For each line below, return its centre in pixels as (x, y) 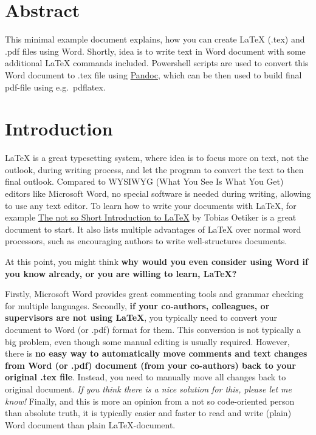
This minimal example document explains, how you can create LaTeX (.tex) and (155, 39)
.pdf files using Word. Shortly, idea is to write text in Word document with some (155, 51)
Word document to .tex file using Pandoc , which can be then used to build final (153, 74)
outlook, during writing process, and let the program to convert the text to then (154, 169)
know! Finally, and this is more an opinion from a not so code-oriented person (150, 401)
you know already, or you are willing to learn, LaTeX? (121, 273)
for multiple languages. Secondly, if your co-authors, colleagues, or (137, 305)
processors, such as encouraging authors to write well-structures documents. (146, 241)
